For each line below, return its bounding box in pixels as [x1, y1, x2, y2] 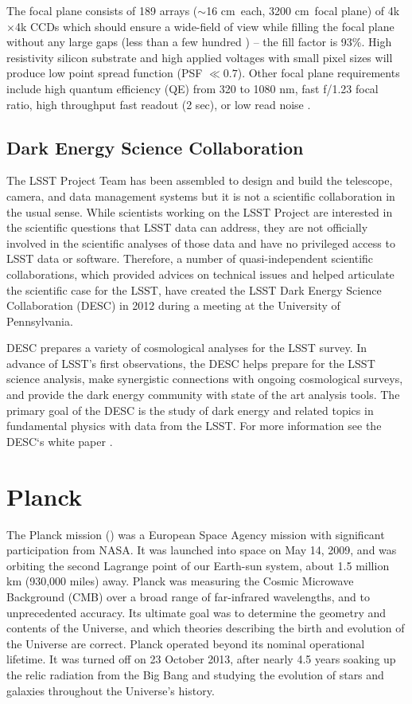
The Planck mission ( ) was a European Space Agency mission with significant [6, 526, 385, 542]
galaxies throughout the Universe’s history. [6, 682, 215, 698]
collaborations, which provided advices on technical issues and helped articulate [6, 265, 395, 282]
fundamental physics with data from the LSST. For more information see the [6, 417, 382, 434]
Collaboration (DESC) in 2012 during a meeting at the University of [6, 297, 340, 314]
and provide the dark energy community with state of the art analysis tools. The [6, 386, 400, 403]
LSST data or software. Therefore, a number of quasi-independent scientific [6, 250, 374, 267]
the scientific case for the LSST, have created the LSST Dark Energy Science [6, 281, 382, 298]
